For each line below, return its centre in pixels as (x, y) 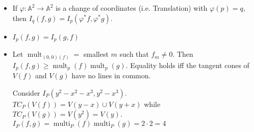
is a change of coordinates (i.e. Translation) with (132, 8)
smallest (96, 54)
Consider (26, 92)
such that (134, 54)
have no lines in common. (111, 75)
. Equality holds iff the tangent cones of (187, 65)
